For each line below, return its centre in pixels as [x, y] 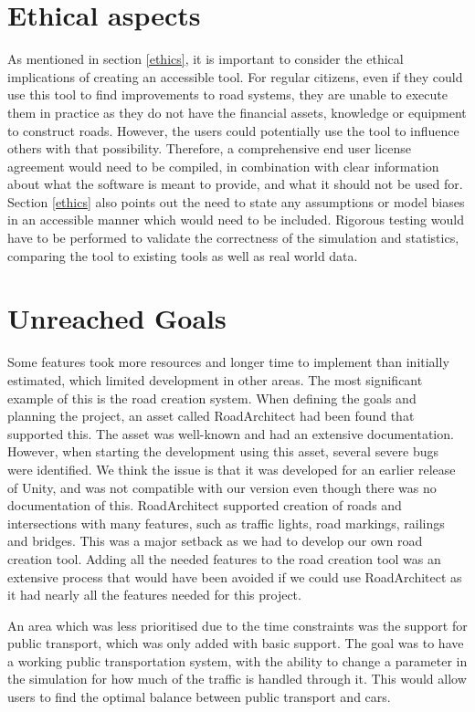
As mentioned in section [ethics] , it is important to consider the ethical [206, 59]
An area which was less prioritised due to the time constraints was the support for [237, 625]
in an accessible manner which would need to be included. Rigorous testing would [236, 220]
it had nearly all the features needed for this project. [154, 595]
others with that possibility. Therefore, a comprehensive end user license [210, 148]
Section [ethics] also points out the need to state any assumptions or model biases [236, 201]
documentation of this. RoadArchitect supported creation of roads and [205, 505]
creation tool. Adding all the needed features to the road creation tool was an [224, 558]
